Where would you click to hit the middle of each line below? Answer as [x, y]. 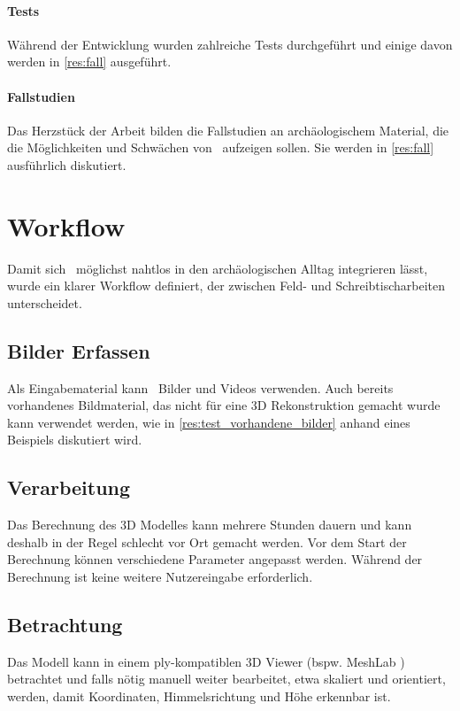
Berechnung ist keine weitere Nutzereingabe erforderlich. [160, 577]
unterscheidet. [45, 302]
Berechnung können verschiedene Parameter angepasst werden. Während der [215, 559]
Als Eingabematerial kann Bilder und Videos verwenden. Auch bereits [200, 387]
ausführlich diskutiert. [67, 164]
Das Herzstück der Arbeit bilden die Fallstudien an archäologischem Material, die [228, 130]
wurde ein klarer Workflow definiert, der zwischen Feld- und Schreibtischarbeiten [226, 286]
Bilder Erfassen [79, 350]
